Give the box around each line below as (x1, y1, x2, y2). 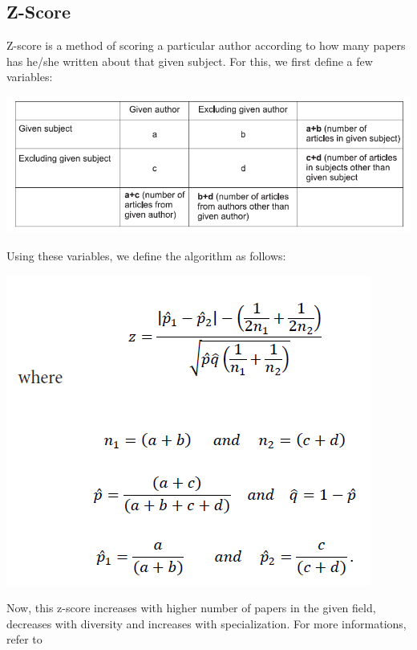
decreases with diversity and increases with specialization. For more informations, (6, 615, 407, 632)
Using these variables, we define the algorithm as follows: (6, 247, 286, 264)
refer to (6, 631, 43, 648)
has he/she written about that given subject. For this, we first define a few (6, 52, 373, 69)
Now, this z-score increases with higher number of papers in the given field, (6, 599, 376, 616)
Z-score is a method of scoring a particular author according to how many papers (6, 37, 406, 54)
